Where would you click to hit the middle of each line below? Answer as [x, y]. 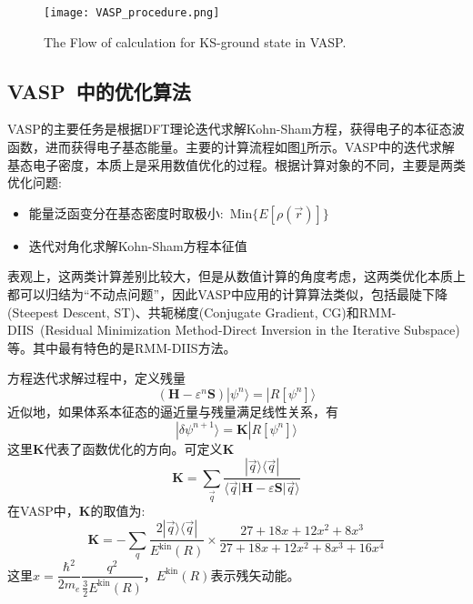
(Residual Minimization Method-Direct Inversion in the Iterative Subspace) [250, 330]
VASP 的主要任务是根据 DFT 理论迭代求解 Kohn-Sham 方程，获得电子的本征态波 [236, 129]
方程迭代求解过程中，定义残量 [96, 378]
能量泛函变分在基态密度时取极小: [126, 212]
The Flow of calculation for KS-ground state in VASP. [195, 41]
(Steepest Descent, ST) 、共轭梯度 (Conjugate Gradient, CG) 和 [183, 312]
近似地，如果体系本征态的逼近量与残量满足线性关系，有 [173, 411]
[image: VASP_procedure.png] [132, 13]
